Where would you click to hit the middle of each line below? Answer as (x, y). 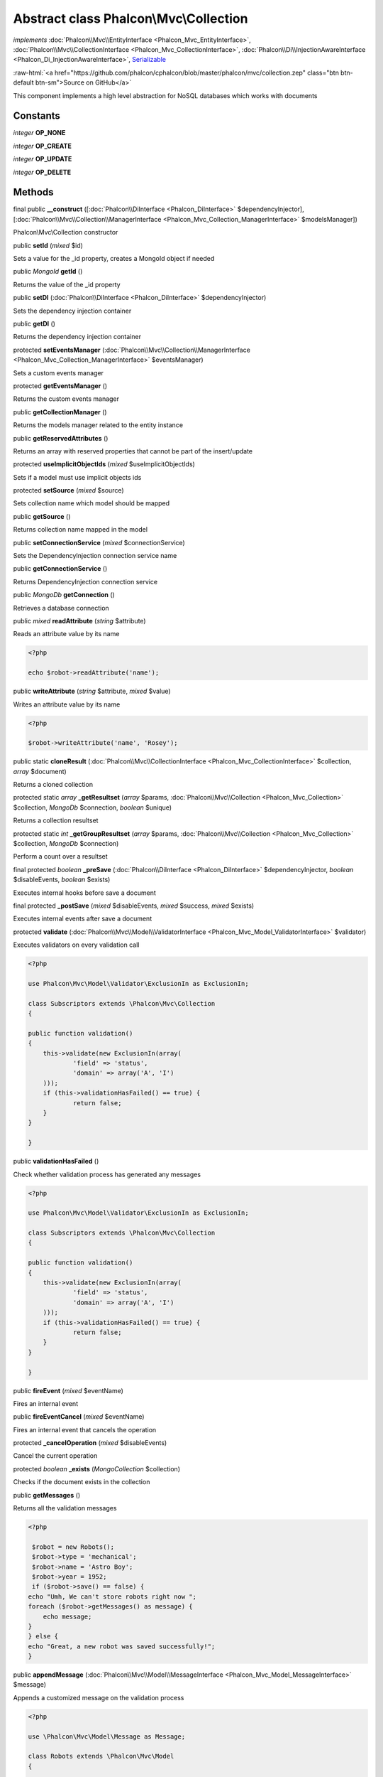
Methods (33, 192)
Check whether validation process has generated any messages (107, 1174)
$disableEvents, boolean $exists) (62, 880)
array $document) (40, 771)
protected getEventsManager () (60, 386)
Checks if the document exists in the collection (82, 1482)
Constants (37, 116)
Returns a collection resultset (56, 820)
